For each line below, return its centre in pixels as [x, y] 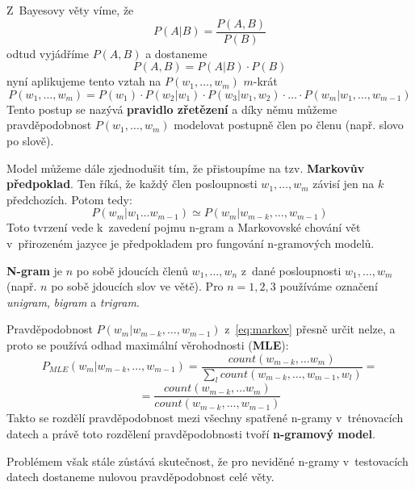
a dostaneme [176, 53]
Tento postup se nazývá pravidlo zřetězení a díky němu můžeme [172, 109]
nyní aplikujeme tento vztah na [84, 81]
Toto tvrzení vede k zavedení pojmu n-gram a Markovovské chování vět [184, 227]
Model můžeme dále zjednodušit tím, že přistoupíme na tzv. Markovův [186, 168]
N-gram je [35, 270]
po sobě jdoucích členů [132, 270]
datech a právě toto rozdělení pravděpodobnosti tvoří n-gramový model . [191, 434]
